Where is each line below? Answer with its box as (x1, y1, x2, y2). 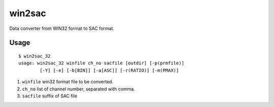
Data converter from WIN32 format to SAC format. (9, 25, 114, 31)
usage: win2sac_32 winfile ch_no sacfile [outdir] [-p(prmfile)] (18, 60, 185, 66)
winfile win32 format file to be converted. (22, 79, 114, 85)
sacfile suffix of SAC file (22, 93, 78, 99)
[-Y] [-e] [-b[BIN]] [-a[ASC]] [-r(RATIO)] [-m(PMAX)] (40, 67, 179, 73)
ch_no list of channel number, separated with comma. (22, 86, 135, 92)
